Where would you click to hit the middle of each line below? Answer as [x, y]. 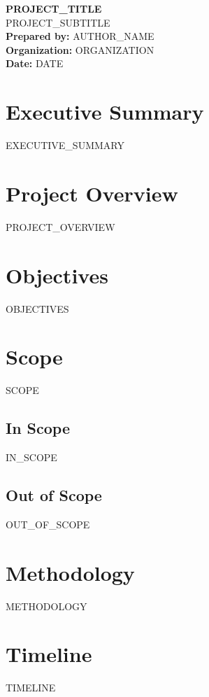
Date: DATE [35, 63]
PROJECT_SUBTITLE [58, 22]
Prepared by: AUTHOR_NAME [80, 36]
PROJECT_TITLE [54, 8]
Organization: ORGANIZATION [80, 49]
